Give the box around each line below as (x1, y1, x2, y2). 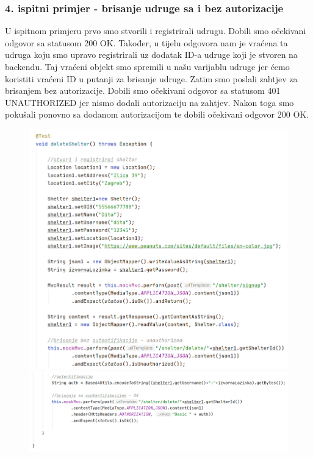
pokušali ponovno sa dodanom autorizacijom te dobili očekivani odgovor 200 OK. (5, 108, 309, 121)
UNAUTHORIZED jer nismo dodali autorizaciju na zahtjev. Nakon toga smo (5, 96, 294, 108)
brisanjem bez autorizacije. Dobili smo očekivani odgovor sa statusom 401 (5, 84, 281, 97)
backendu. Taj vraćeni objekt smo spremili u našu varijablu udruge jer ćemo (5, 60, 290, 73)
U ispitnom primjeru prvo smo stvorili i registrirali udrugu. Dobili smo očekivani (5, 24, 306, 37)
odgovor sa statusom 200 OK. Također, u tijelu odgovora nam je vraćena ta (5, 36, 288, 49)
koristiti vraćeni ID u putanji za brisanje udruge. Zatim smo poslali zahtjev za (5, 72, 298, 85)
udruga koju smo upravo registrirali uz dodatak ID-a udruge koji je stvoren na (5, 48, 298, 61)
